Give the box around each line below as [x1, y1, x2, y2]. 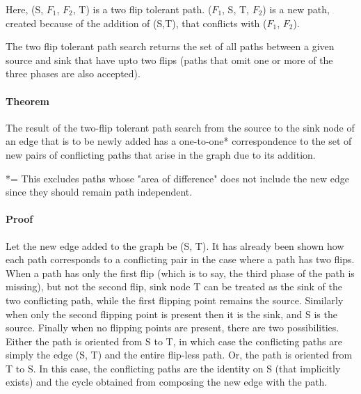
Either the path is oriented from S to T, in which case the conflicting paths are [6, 333, 342, 348]
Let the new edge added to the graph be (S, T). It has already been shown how [6, 238, 344, 253]
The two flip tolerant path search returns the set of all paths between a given [6, 39, 335, 54]
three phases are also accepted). [6, 66, 141, 81]
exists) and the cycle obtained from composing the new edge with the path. [6, 375, 328, 389]
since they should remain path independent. [6, 184, 193, 199]
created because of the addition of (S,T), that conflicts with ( [6, 15, 267, 30]
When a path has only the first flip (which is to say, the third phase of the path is [6, 265, 355, 280]
